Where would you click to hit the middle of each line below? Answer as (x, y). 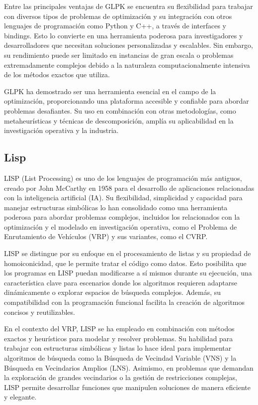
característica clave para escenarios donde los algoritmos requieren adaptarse (121, 282)
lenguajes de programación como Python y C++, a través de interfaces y (115, 26)
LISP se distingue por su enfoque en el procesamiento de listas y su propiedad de (128, 253)
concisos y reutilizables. (40, 312)
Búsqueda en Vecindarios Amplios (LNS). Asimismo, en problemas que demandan (129, 367)
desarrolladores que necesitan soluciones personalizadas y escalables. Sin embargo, (129, 45)
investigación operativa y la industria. (61, 130)
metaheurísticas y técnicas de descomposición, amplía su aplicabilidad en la (119, 120)
